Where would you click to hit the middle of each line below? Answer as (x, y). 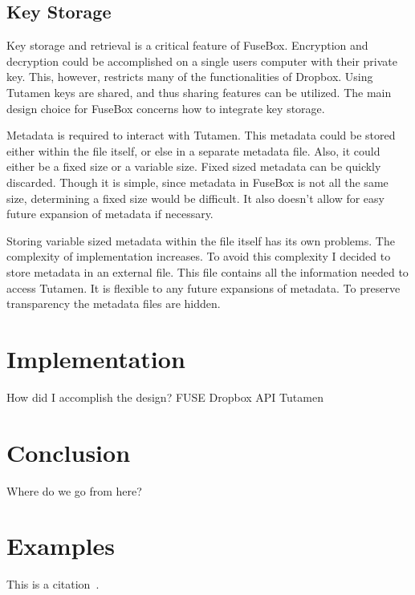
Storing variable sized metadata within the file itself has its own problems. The (201, 240)
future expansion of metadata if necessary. (110, 214)
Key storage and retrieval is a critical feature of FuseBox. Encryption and (187, 45)
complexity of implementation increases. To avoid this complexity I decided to (199, 256)
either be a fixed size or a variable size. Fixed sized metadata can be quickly (194, 166)
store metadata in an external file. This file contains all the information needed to (207, 271)
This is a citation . (53, 584)
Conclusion (69, 452)
